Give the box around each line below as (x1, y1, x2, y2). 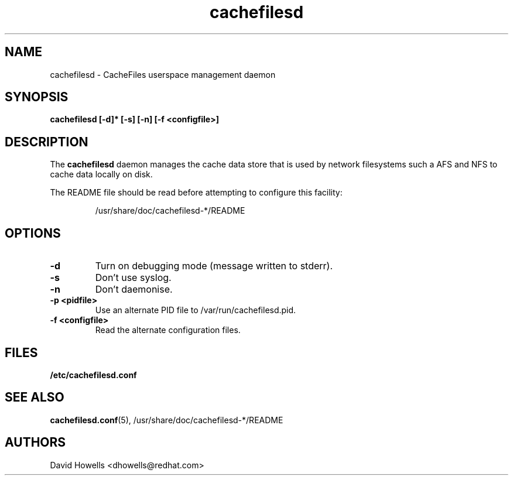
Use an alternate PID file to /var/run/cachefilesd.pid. (95, 305, 296, 316)
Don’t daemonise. (95, 283, 173, 296)
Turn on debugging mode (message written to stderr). (95, 260, 333, 272)
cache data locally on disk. (50, 169, 153, 180)
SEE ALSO (5, 390, 64, 405)
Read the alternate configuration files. (95, 325, 241, 335)
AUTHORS (5, 435, 66, 450)
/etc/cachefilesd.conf (50, 369, 137, 380)
